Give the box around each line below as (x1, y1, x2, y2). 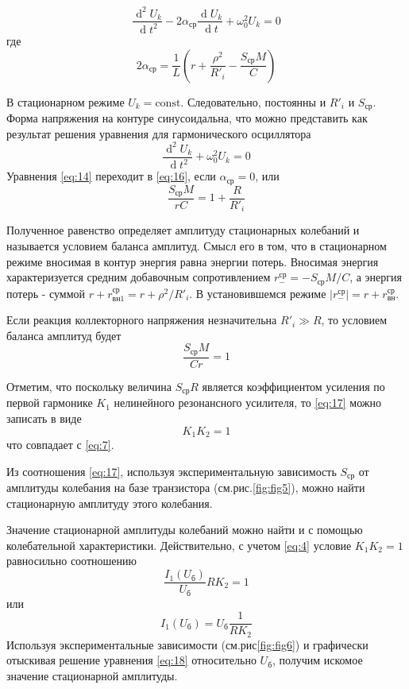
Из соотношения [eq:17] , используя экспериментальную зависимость (6, 463, 337, 479)
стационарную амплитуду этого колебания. (6, 494, 213, 511)
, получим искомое (272, 652, 363, 668)
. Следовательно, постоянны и (180, 93, 326, 110)
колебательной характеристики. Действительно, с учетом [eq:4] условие (6, 536, 352, 553)
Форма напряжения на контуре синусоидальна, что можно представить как (6, 109, 368, 126)
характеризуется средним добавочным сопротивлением (6, 269, 271, 285)
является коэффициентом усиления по (202, 377, 385, 394)
